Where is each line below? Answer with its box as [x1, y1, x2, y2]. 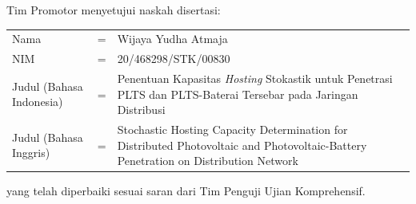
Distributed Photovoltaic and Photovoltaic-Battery [117, 136, 367, 153]
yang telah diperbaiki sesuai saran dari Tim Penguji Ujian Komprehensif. [6, 182, 366, 199]
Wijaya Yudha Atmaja [117, 30, 228, 47]
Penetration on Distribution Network [117, 152, 298, 169]
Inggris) [12, 144, 50, 161]
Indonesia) [12, 93, 63, 110]
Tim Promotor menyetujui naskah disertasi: [6, 2, 221, 18]
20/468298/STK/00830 [117, 50, 230, 67]
